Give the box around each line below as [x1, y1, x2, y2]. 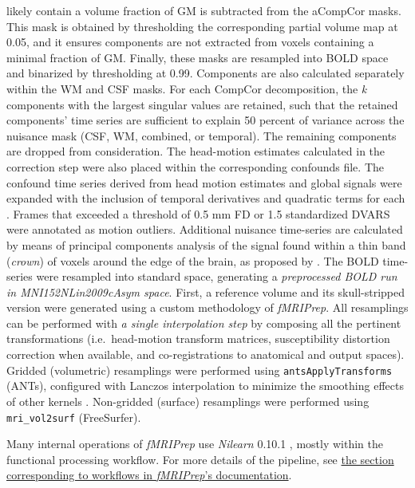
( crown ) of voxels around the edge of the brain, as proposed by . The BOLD [6, 252, 379, 269]
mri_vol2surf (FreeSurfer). [6, 408, 141, 425]
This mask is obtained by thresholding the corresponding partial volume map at [6, 18, 398, 34]
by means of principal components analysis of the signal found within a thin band [6, 236, 406, 253]
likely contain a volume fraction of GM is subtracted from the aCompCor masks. [6, 2, 401, 18]
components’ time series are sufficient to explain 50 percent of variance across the [6, 112, 405, 128]
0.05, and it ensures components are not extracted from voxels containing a [6, 33, 374, 50]
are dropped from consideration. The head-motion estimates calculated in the [6, 143, 385, 159]
